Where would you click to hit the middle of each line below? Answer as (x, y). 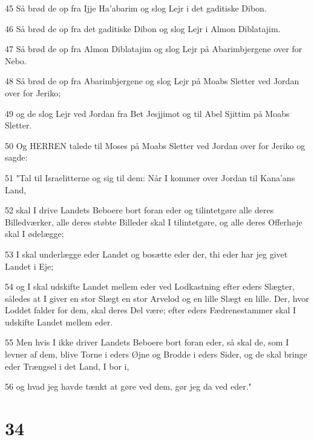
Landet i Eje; (29, 266)
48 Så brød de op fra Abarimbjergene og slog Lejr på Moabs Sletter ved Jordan (152, 81)
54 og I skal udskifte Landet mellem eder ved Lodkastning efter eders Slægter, (150, 286)
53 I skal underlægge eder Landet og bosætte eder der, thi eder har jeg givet (146, 254)
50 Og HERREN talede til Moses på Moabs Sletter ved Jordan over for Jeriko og (155, 145)
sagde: (16, 157)
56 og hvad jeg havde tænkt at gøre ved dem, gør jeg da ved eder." (128, 386)
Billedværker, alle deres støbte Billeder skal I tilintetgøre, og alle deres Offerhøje (154, 222)
